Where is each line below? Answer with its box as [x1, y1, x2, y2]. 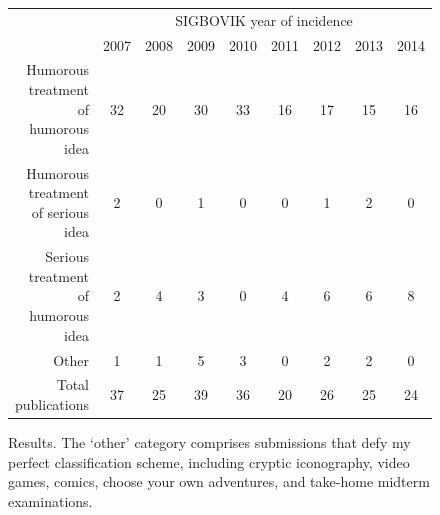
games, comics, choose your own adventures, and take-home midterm [8, 471, 430, 492]
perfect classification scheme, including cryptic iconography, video [8, 451, 410, 472]
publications [15, 393, 89, 414]
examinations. [8, 490, 93, 511]
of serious [31, 201, 89, 222]
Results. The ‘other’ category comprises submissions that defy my [8, 432, 411, 453]
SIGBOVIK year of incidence [175, 9, 353, 30]
